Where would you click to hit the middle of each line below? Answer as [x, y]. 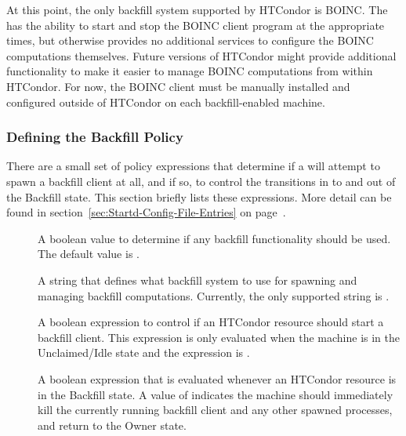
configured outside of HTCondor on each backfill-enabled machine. [166, 102]
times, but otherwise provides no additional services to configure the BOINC [190, 40]
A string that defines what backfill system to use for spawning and [198, 280]
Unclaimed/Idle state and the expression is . [144, 352]
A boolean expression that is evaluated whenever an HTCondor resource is [217, 378]
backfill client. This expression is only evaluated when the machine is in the [219, 337]
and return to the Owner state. [112, 425]
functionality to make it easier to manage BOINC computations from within [190, 71]
